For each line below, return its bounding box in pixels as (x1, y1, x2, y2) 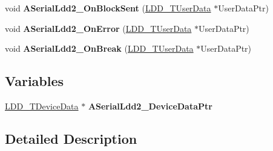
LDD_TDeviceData (5, 99, 79, 112)
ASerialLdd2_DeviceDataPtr (88, 99, 212, 112)
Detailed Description (5, 129, 137, 147)
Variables (5, 72, 64, 90)
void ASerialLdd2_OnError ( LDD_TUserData (5, 22, 192, 34)
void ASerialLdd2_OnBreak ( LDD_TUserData (5, 42, 194, 55)
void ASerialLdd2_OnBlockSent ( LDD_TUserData (5, 2, 211, 14)
